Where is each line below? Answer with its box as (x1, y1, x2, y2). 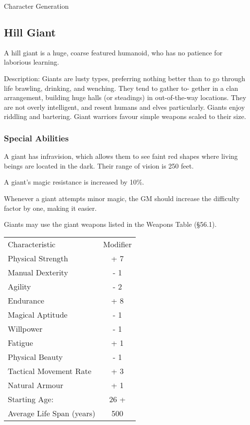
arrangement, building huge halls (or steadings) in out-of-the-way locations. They (4, 92, 247, 102)
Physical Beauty (8, 351, 63, 362)
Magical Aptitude (8, 308, 68, 320)
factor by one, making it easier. (4, 203, 97, 213)
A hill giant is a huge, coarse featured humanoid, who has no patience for (4, 47, 223, 57)
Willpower (8, 323, 43, 334)
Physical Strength (8, 252, 68, 264)
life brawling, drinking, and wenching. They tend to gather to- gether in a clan (4, 83, 238, 93)
